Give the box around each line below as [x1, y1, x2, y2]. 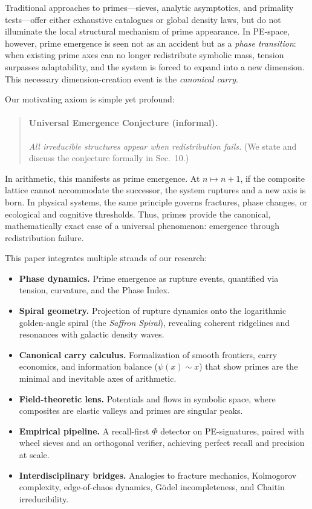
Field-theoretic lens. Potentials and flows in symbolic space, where [19, 392, 276, 405]
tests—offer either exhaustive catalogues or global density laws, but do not [5, 13, 281, 25]
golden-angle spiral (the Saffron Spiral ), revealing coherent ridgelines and [19, 316, 290, 328]
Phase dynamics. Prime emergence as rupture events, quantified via [19, 271, 279, 284]
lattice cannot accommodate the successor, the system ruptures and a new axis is [5, 184, 306, 196]
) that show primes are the [199, 360, 298, 373]
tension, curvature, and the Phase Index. [19, 284, 170, 296]
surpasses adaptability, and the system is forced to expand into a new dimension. [5, 60, 305, 73]
